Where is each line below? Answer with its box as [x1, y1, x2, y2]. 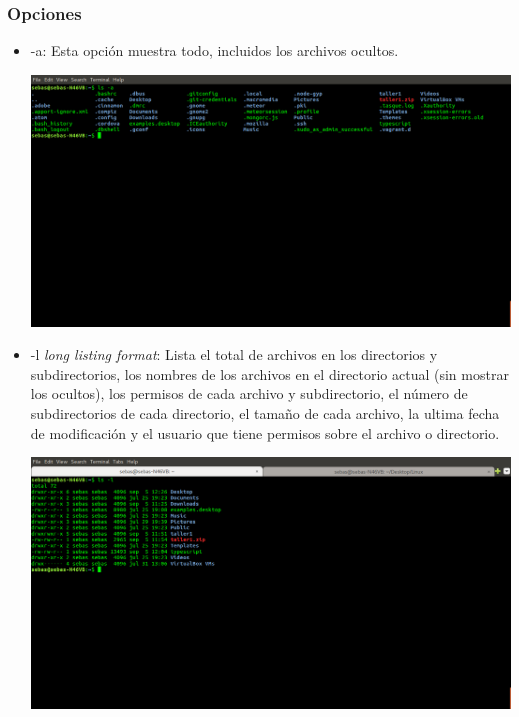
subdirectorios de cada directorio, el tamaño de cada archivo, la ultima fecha [30, 403, 500, 423]
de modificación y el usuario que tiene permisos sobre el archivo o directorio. [30, 422, 500, 443]
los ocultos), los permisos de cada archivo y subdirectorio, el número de [30, 383, 468, 404]
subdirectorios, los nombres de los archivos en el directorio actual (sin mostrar [30, 363, 509, 384]
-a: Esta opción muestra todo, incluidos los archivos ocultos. [30, 40, 399, 61]
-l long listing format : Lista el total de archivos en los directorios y [30, 344, 438, 365]
